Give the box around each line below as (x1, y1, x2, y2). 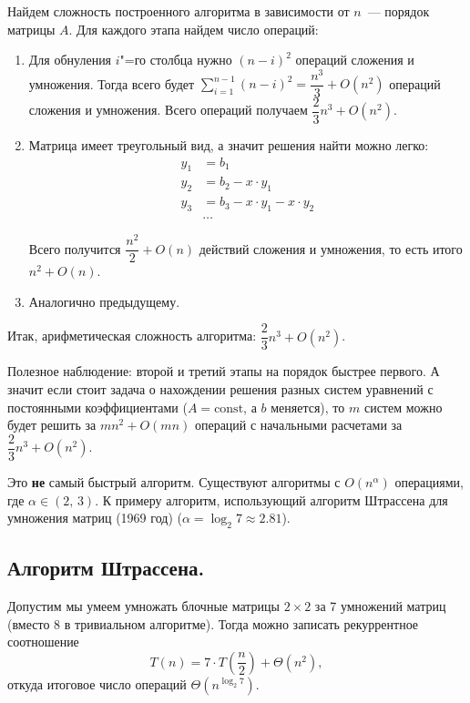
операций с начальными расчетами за (194, 415, 403, 434)
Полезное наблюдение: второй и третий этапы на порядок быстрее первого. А (7, 362, 440, 381)
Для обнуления (28, 50, 112, 69)
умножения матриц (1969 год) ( (7, 508, 182, 527)
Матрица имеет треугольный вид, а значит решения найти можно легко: (28, 135, 429, 154)
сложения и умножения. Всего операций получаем (28, 100, 308, 119)
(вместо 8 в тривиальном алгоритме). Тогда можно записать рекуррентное (7, 614, 419, 633)
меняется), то (271, 397, 345, 416)
